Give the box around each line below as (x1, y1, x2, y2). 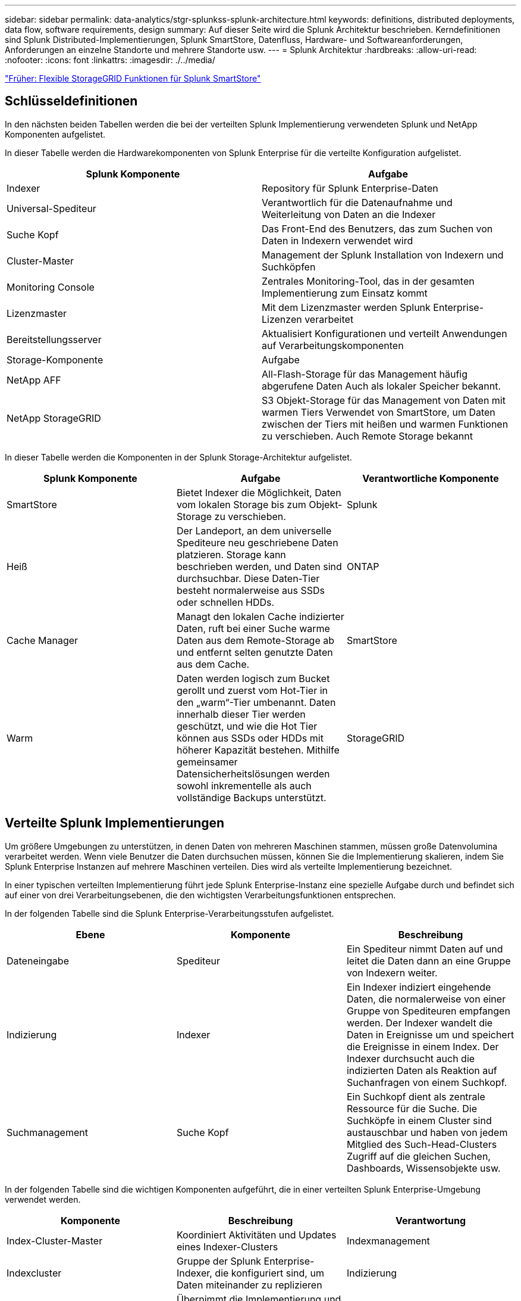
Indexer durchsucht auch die (346, 1052, 475, 1065)
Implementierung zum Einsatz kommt (262, 287, 428, 299)
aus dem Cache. (176, 658, 250, 670)
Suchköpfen (262, 260, 316, 273)
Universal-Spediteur (7, 202, 96, 214)
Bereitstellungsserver (7, 333, 102, 346)
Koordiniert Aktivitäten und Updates (176, 1228, 337, 1241)
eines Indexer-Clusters (176, 1240, 278, 1253)
